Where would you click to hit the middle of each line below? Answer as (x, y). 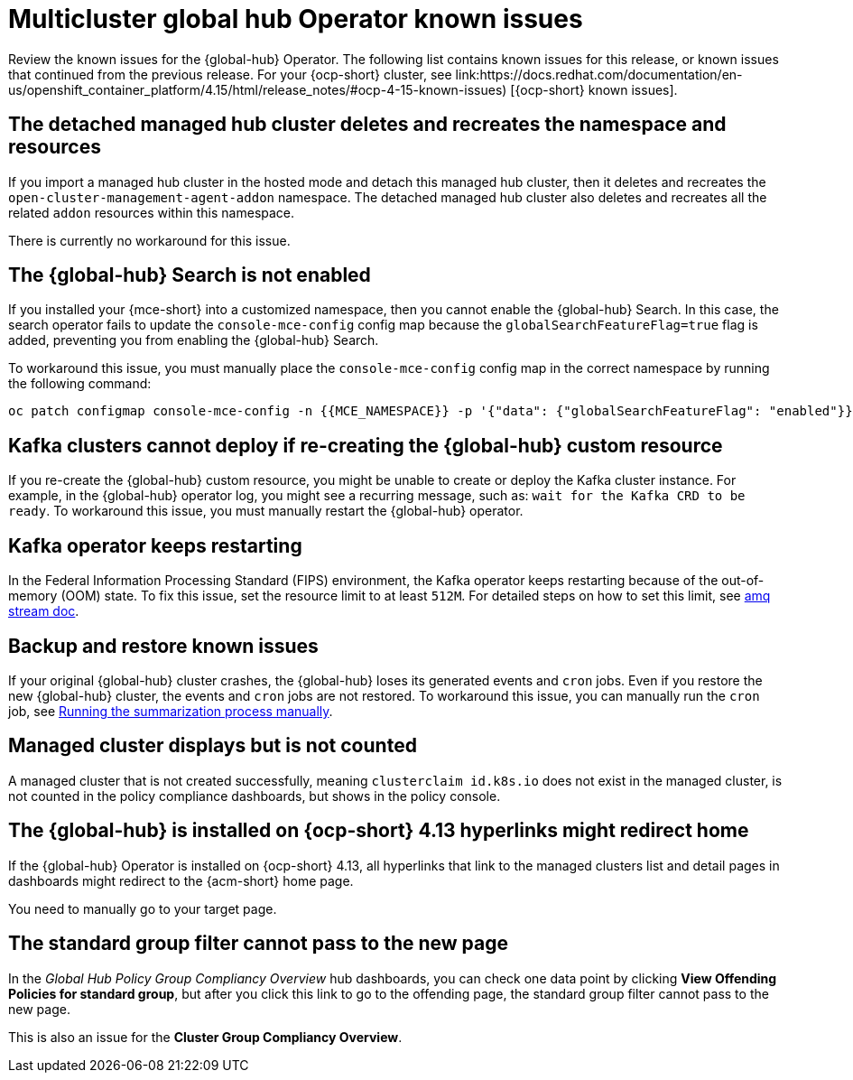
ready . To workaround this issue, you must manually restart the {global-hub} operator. (266, 511)
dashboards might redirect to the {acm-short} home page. (181, 880)
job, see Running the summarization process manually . (171, 711)
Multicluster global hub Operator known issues (296, 19)
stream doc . (44, 611)
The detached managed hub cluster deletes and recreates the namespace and (367, 125)
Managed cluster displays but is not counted (213, 746)
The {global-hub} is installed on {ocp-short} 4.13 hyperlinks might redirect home (379, 831)
